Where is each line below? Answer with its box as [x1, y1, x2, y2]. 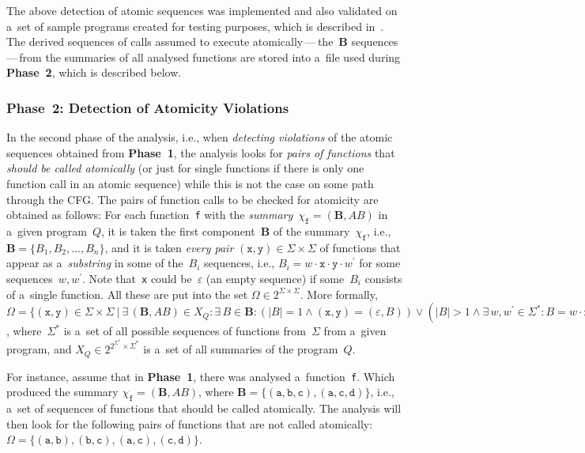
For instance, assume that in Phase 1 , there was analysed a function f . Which [6, 368, 395, 384]
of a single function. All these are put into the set [6, 285, 248, 302]
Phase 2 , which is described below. [6, 64, 182, 81]
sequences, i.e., [204, 255, 275, 271]
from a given [323, 323, 387, 339]
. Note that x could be [81, 270, 192, 286]
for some [359, 255, 401, 271]
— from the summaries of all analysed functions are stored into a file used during [6, 48, 401, 65]
